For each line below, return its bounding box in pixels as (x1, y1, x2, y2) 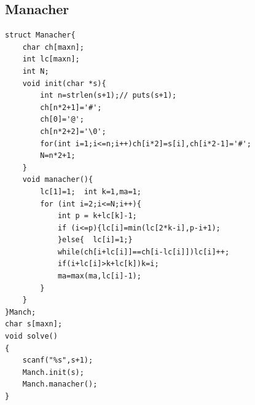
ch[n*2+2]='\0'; (40, 127, 106, 136)
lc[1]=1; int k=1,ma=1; (40, 187, 141, 196)
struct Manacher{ (5, 31, 76, 40)
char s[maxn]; (5, 320, 63, 329)
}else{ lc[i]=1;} (57, 235, 133, 245)
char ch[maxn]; (22, 42, 84, 52)
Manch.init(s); (22, 368, 84, 377)
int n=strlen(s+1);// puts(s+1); (40, 91, 177, 100)
